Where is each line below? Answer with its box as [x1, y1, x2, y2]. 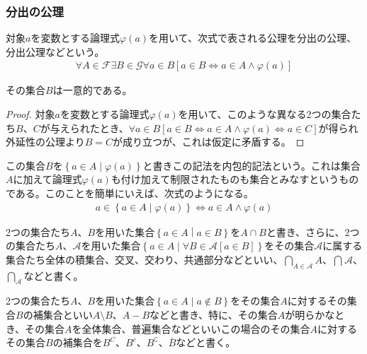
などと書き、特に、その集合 [149, 307, 278, 321]
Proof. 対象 [6, 107, 55, 122]
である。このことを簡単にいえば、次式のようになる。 [6, 186, 254, 200]
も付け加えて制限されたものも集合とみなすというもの [111, 172, 359, 187]
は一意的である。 [52, 83, 132, 98]
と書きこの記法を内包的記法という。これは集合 [142, 158, 361, 172]
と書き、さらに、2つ [266, 224, 360, 239]
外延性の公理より [6, 134, 85, 149]
